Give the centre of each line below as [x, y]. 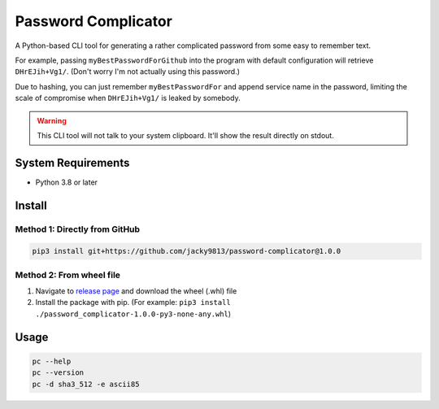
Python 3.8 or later [66, 182]
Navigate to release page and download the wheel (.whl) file [136, 291]
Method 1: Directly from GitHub [78, 229]
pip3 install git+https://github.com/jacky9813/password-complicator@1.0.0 [187, 251]
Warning [52, 120]
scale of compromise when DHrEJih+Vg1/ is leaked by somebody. [128, 98]
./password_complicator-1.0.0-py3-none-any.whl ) [133, 314]
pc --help [52, 361]
